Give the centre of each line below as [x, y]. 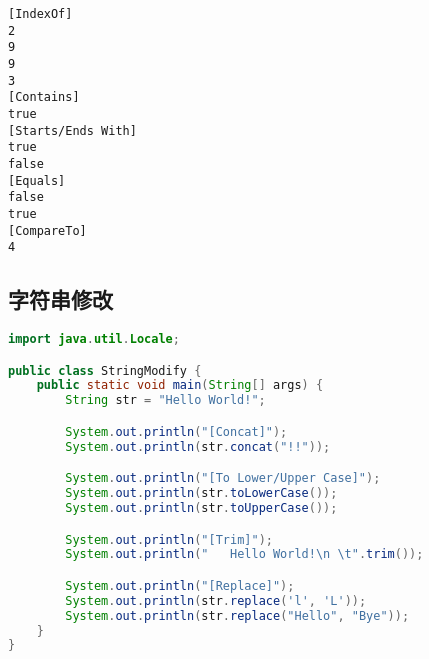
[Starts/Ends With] [72, 130]
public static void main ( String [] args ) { [180, 385]
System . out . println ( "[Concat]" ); [176, 431]
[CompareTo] [47, 230]
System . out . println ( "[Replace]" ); [180, 585]
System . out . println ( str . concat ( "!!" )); [198, 446]
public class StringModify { [105, 370]
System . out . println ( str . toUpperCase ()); [201, 508]
